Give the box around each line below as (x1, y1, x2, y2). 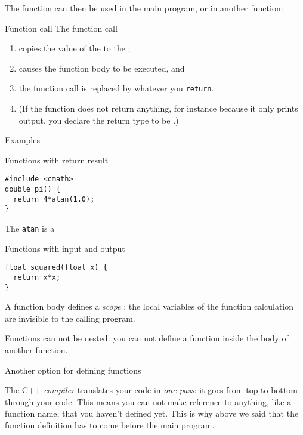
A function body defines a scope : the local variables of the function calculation (5, 300, 294, 313)
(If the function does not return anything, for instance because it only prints (18, 102, 298, 115)
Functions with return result (5, 153, 109, 166)
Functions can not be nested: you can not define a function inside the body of (5, 332, 289, 344)
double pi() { (5, 185, 61, 194)
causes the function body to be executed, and (18, 61, 185, 74)
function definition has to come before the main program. (5, 419, 215, 431)
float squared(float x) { (5, 263, 107, 272)
